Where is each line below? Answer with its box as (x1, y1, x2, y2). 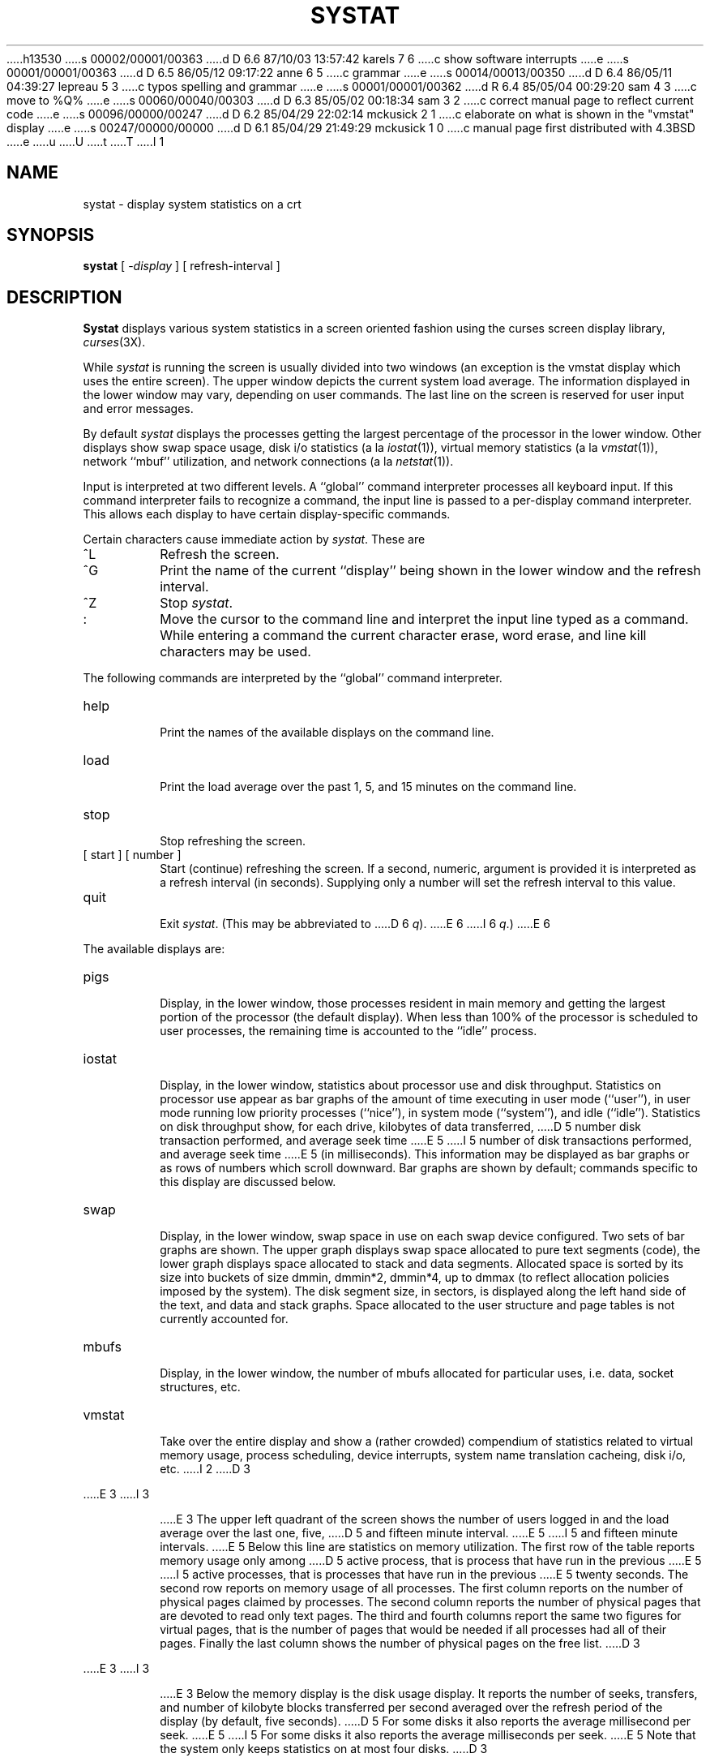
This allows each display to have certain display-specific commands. (83, 507, 451, 522)
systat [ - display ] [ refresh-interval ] (83, 259, 280, 273)
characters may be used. (160, 643, 311, 660)
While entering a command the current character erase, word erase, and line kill (160, 627, 647, 644)
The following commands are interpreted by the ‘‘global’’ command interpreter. (83, 671, 503, 685)
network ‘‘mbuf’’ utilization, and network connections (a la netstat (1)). (83, 454, 454, 469)
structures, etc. (160, 1380, 241, 1395)
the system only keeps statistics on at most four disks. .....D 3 (160, 1742, 488, 1756)
